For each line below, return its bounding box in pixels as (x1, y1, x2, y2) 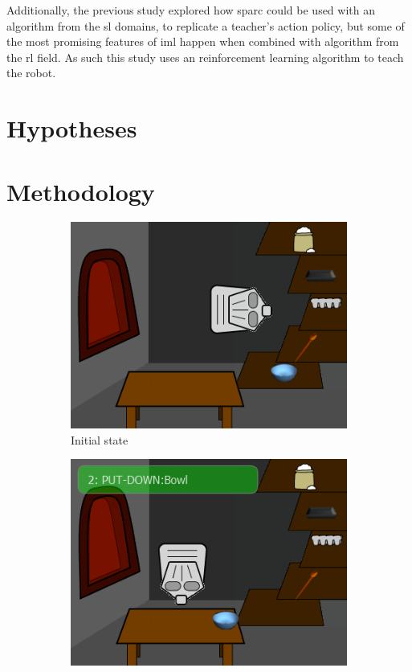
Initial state (71, 431, 128, 448)
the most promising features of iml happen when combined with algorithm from (6, 33, 399, 50)
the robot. (6, 64, 56, 81)
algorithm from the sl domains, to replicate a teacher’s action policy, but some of (6, 17, 405, 34)
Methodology (6, 174, 155, 207)
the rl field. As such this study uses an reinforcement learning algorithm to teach (6, 48, 404, 65)
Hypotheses (6, 112, 137, 145)
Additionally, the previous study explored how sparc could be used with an (6, 2, 375, 18)
